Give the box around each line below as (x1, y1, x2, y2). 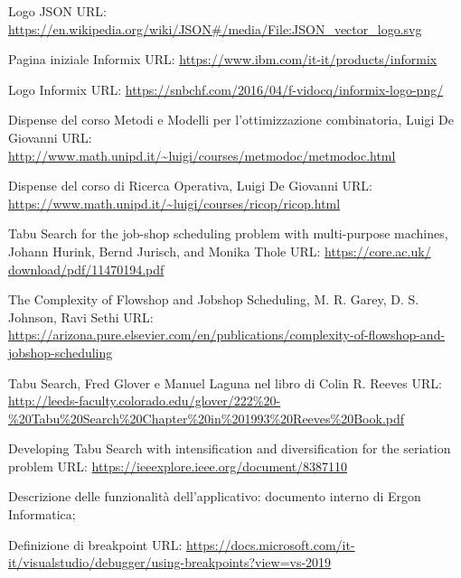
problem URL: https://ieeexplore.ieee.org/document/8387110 (8, 456, 348, 475)
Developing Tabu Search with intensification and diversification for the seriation (8, 439, 451, 458)
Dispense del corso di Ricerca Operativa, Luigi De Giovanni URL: (8, 176, 372, 195)
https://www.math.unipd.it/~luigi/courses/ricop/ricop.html (8, 193, 341, 212)
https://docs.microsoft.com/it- (186, 535, 355, 554)
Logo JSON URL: (8, 2, 107, 20)
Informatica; (8, 505, 76, 524)
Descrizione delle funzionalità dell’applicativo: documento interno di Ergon (8, 487, 421, 506)
